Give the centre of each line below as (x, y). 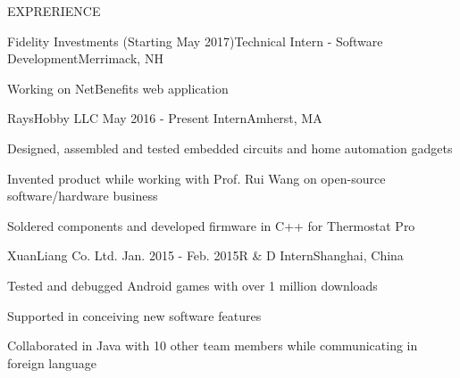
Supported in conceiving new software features (134, 315)
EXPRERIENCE (54, 11)
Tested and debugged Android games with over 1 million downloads (192, 285)
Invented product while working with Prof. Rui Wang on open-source (197, 178)
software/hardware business (83, 196)
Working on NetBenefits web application (118, 88)
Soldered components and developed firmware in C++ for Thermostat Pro (211, 225)
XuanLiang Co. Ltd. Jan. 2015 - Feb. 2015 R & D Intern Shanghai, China (205, 255)
